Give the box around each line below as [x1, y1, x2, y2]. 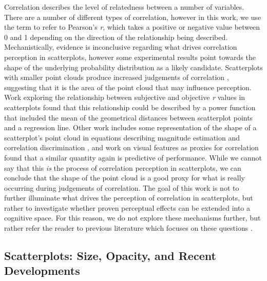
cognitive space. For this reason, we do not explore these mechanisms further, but [4, 212, 261, 223]
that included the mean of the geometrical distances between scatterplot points [4, 112, 253, 123]
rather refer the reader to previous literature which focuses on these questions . [4, 223, 253, 233]
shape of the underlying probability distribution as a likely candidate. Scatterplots [4, 62, 263, 72]
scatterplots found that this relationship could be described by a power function [4, 102, 256, 112]
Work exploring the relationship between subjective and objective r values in [4, 92, 245, 103]
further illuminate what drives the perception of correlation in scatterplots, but [4, 192, 253, 203]
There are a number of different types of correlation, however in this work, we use [4, 11, 261, 22]
